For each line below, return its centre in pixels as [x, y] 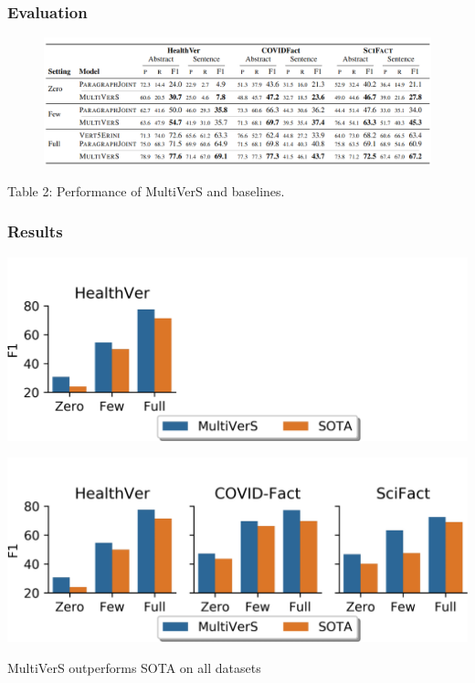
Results [35, 231]
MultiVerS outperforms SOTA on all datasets [134, 667]
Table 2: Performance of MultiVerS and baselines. [146, 190]
